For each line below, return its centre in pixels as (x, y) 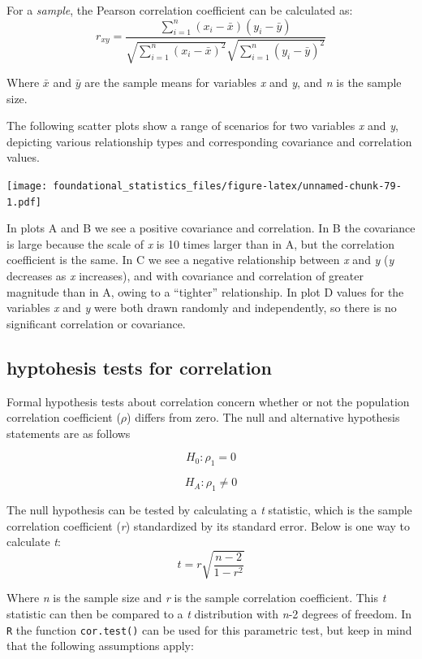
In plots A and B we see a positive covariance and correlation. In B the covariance (211, 228)
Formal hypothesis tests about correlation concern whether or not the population (208, 401)
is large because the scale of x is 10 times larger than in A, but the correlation (200, 243)
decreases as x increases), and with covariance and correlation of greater (185, 276)
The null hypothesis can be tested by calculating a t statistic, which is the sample (209, 510)
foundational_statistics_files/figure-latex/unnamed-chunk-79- (227, 186)
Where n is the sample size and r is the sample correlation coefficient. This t (196, 598)
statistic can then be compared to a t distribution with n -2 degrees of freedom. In (209, 613)
